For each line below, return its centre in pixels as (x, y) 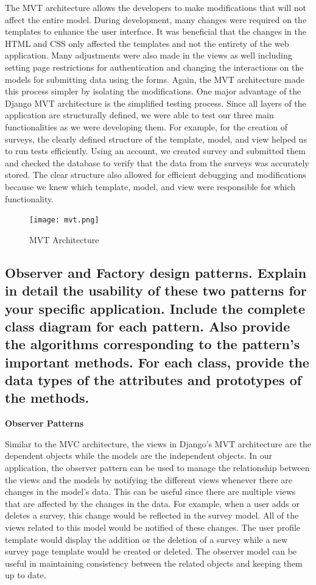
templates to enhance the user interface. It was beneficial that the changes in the (156, 31)
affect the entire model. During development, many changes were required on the (156, 19)
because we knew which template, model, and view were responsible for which (150, 186)
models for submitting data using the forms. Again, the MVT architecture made (155, 79)
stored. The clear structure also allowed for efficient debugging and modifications (156, 175)
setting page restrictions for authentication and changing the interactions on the (154, 67)
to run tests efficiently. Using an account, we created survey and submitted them (155, 151)
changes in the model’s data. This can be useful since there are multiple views (150, 491)
